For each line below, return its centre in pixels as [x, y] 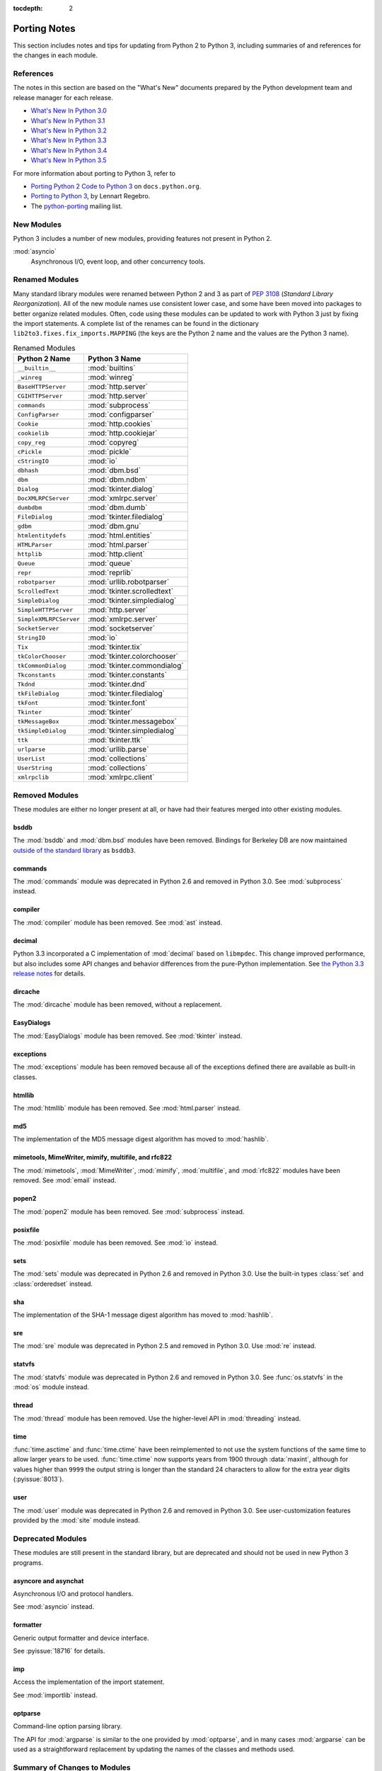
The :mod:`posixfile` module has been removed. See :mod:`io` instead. [116, 1243]
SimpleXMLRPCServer [49, 619]
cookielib [33, 433]
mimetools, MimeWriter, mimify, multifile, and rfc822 [93, 1158]
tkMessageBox [38, 722]
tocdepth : [28, 8]
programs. [28, 1563]
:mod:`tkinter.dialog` [121, 489]
